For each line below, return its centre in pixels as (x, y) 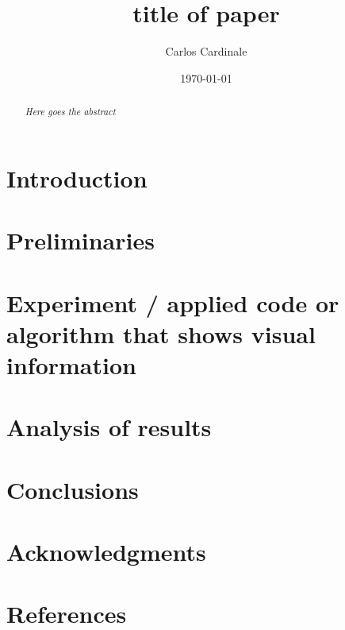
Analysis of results (109, 427)
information (71, 364)
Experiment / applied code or (173, 302)
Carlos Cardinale (206, 51)
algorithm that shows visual (161, 333)
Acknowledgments (106, 552)
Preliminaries (80, 240)
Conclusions (73, 489)
